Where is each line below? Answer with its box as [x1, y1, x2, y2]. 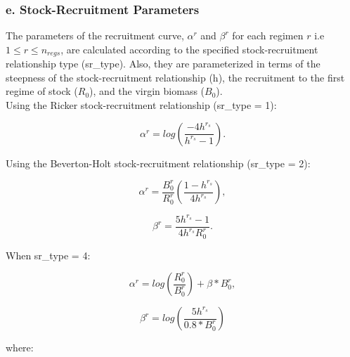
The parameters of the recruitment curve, [6, 28, 184, 43]
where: [6, 340, 34, 355]
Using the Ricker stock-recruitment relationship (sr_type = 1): [6, 98, 277, 112]
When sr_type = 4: [6, 247, 91, 262]
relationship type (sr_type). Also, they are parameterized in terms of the [6, 56, 320, 71]
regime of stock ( [6, 84, 78, 98]
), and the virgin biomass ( [89, 84, 205, 98]
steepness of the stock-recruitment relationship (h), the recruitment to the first [6, 70, 345, 84]
